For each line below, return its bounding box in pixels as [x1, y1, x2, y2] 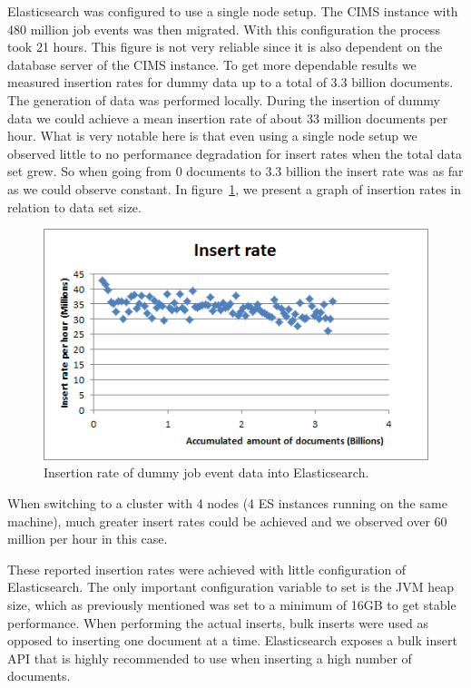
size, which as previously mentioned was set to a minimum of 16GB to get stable [7, 595, 456, 614]
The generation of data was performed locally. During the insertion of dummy [7, 90, 440, 109]
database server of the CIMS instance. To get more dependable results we [7, 54, 417, 74]
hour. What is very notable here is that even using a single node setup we [7, 126, 417, 145]
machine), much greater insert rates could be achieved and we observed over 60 [7, 511, 447, 530]
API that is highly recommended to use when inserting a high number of [7, 648, 412, 667]
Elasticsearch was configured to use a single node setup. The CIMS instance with [7, 2, 458, 20]
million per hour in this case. [7, 529, 168, 548]
